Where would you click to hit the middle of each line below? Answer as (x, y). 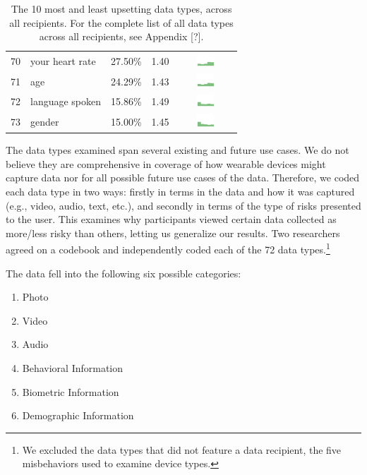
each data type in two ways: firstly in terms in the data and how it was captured (180, 191)
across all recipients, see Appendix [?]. (121, 36)
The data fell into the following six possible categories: (124, 273)
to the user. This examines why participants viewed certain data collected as (171, 219)
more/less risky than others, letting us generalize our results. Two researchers (173, 233)
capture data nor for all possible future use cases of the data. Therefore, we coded (183, 178)
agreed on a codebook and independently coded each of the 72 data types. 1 (168, 248)
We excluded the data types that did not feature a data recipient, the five (182, 449)
